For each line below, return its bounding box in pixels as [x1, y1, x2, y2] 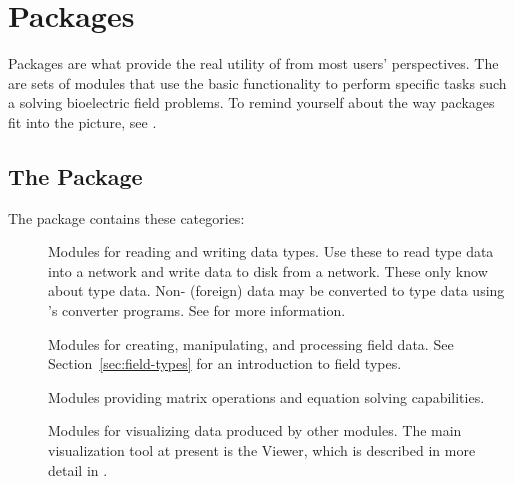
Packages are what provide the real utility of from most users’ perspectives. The [8, 53, 499, 74]
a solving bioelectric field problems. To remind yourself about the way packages [8, 92, 495, 113]
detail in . [48, 459, 108, 480]
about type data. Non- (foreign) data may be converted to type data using [48, 280, 505, 301]
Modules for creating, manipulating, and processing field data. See [48, 333, 454, 354]
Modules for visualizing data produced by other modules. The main [48, 420, 462, 441]
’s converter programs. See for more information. [48, 300, 346, 321]
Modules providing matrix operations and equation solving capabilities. [48, 386, 485, 407]
